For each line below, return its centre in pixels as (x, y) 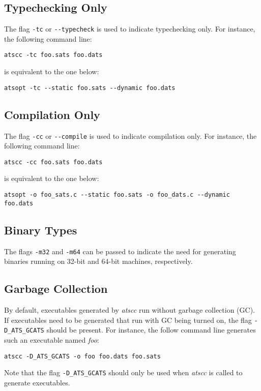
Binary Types (41, 230)
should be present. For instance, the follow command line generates (151, 330)
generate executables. (37, 382)
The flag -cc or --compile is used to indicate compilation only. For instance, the (130, 136)
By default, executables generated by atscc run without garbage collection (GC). (129, 310)
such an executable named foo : (52, 339)
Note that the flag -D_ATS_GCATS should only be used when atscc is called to (123, 372)
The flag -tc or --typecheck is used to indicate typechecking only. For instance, (130, 29)
